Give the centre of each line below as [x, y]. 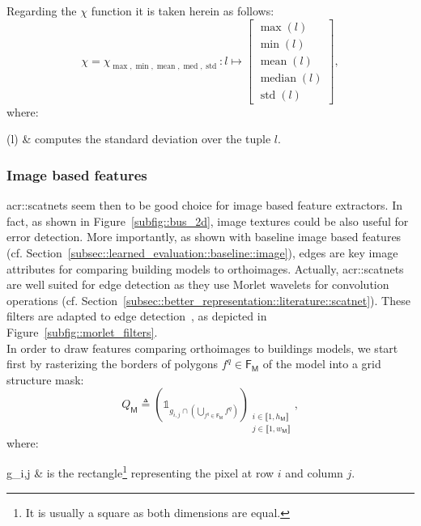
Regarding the [42, 11]
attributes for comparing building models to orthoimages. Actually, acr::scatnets [205, 268]
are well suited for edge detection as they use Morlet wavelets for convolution [198, 284]
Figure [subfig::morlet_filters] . [82, 331]
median [278, 78]
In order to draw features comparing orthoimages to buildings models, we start [202, 348]
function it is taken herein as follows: [183, 11]
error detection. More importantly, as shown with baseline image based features [204, 237]
